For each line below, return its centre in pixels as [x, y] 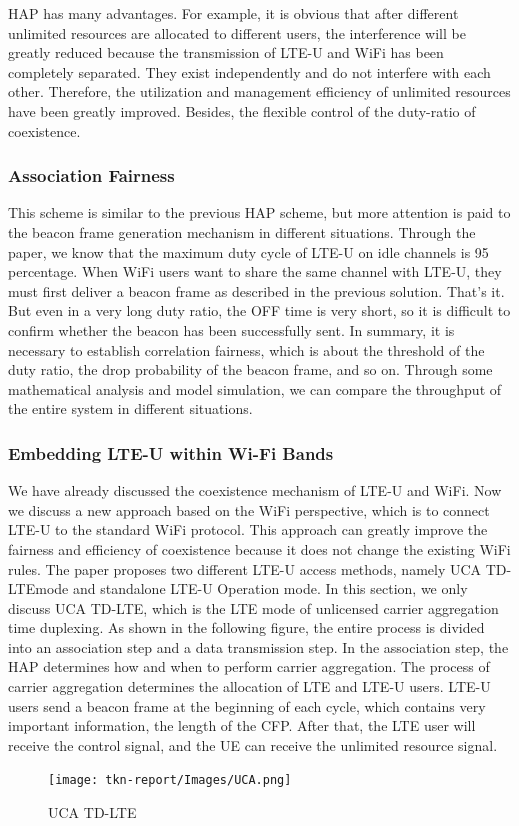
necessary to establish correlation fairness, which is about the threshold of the [246, 349]
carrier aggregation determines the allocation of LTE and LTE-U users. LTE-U [249, 686]
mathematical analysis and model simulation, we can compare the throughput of [255, 388]
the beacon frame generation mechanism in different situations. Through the [242, 231]
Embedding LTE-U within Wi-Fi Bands [171, 452]
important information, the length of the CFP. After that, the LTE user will [242, 725]
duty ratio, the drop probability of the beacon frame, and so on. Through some [250, 369]
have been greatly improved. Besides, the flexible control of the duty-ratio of [242, 110]
